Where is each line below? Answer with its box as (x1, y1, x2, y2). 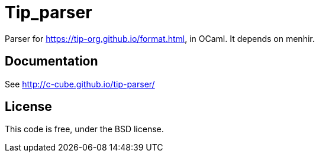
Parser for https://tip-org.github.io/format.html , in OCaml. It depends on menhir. (5, 33, 315, 44)
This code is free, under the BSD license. (5, 124, 164, 135)
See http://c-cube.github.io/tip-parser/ (5, 78, 155, 89)
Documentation (5, 54, 98, 69)
